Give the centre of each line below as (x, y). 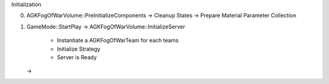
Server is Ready (77, 57)
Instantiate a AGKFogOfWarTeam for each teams (118, 40)
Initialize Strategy (79, 49)
